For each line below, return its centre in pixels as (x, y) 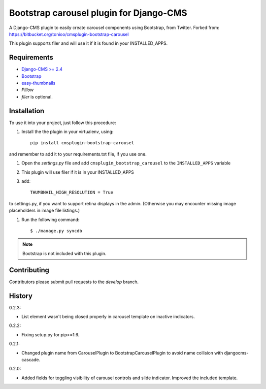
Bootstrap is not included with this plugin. (65, 253)
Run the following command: (50, 220)
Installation (27, 111)
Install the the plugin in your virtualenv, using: (67, 132)
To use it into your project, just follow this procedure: (63, 123)
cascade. (31, 359)
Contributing (29, 270)
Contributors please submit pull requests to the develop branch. (74, 282)
